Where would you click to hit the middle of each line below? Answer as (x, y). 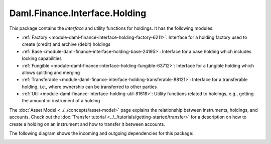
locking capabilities (42, 58)
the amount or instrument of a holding (61, 101)
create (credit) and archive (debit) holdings (66, 44)
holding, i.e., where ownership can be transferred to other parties (89, 87)
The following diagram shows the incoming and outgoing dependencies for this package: (101, 133)
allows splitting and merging (51, 73)
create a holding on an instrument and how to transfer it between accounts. (87, 124)
